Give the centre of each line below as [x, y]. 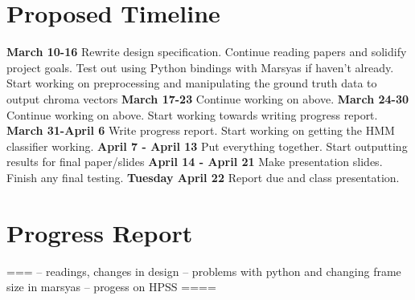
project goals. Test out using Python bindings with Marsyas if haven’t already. [200, 67]
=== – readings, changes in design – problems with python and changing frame [204, 271]
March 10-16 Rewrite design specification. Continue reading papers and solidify [207, 52]
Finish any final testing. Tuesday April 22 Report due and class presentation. [203, 177]
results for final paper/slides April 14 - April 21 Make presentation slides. [195, 162]
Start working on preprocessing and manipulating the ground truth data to [192, 83]
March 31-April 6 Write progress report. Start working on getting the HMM [201, 130]
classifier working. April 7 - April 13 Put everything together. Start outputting [207, 146]
